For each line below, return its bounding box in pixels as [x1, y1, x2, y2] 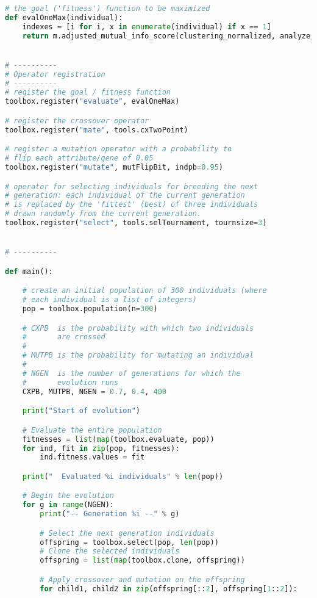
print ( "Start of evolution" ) [22, 406, 140, 416]
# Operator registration [5, 70, 105, 79]
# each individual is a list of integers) [22, 295, 197, 304]
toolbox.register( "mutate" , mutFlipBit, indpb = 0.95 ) [5, 163, 223, 171]
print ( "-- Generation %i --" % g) [40, 510, 180, 519]
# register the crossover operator [5, 116, 149, 125]
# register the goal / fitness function [5, 88, 171, 97]
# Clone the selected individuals [40, 547, 180, 556]
